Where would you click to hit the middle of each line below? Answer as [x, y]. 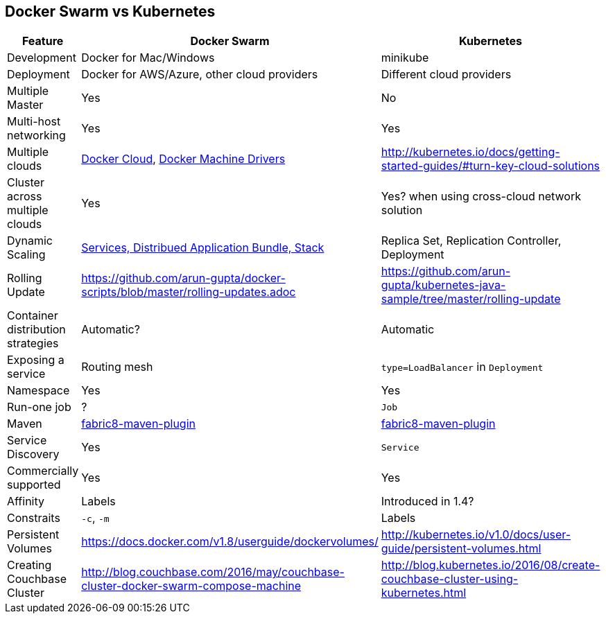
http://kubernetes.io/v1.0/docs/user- [476, 535]
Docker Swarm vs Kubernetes [110, 11]
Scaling [26, 255]
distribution [36, 330]
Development [42, 58]
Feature [43, 41]
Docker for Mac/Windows [148, 58]
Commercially [43, 471]
